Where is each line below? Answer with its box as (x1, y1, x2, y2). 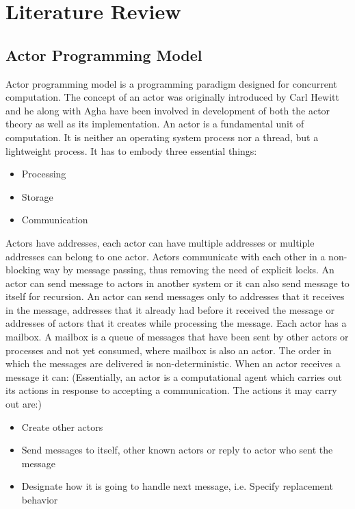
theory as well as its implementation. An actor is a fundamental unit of (5, 116, 304, 131)
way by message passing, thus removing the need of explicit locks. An (43, 262, 334, 277)
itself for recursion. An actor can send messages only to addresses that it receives (5, 289, 345, 303)
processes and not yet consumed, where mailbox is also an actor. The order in (5, 343, 332, 357)
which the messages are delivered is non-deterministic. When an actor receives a (5, 356, 341, 371)
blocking (5, 262, 40, 277)
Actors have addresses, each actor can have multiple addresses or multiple (5, 235, 315, 249)
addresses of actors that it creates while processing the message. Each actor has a (5, 316, 347, 330)
